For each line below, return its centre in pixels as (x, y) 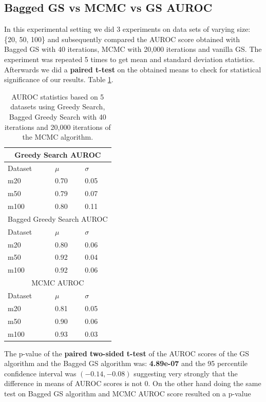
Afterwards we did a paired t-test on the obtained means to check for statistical (133, 69)
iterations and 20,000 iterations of (58, 127)
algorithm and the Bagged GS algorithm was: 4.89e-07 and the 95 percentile (126, 363)
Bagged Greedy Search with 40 (58, 116)
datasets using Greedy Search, (58, 107)
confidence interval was (40, 373)
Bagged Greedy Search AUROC (58, 218)
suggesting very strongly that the (186, 373)
